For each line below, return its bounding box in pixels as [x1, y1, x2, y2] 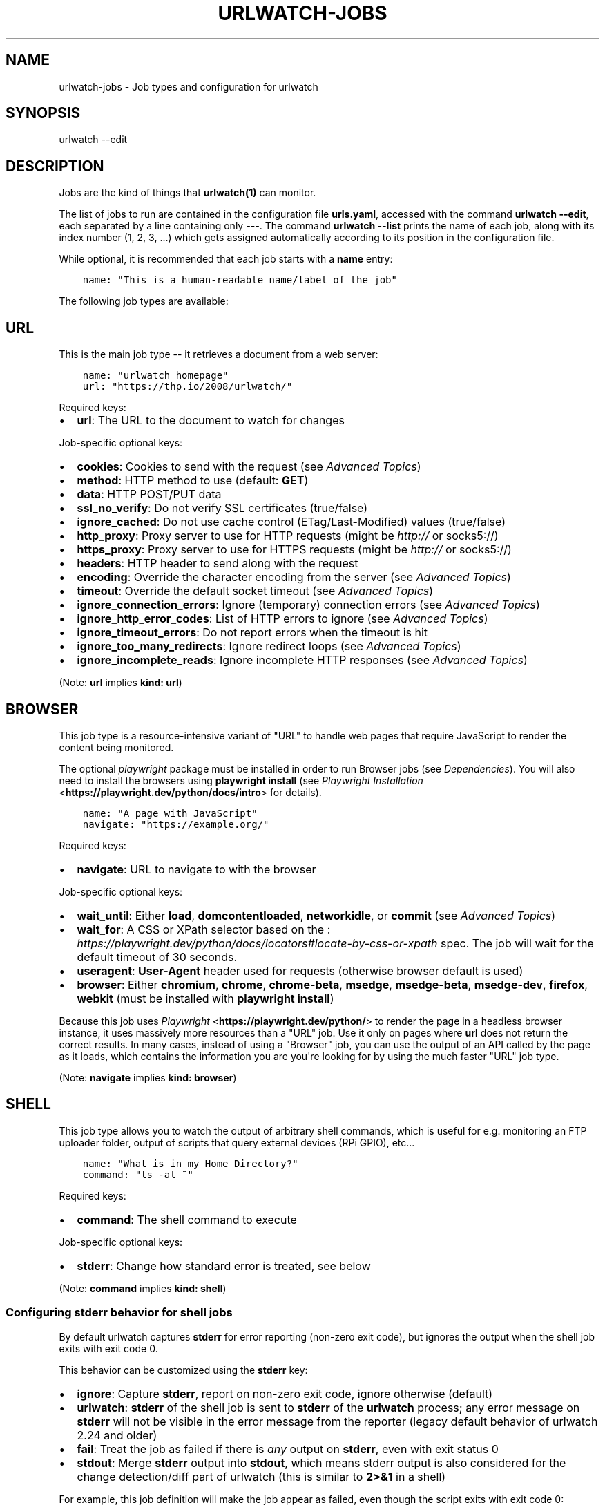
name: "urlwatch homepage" [82, 370, 229, 381]
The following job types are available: [59, 295, 229, 307]
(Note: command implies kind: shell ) [59, 1282, 227, 1294]
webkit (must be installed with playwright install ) [77, 991, 334, 1005]
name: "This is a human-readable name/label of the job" [82, 274, 397, 286]
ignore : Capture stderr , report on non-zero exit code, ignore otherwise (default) [77, 1386, 493, 1401]
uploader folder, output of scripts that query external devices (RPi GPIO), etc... [59, 1136, 415, 1148]
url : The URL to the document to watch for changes [77, 413, 345, 428]
